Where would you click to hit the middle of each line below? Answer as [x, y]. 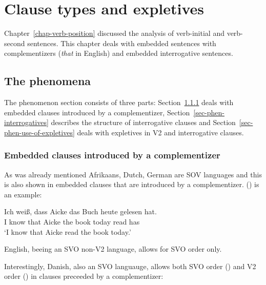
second [15, 43]
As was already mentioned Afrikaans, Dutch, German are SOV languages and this [133, 174]
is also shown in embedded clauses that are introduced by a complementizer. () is [132, 184]
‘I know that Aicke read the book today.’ [68, 231]
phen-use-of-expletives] [39, 132]
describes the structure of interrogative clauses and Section [143, 122]
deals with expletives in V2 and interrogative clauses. [160, 132]
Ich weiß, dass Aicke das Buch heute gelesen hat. [80, 211]
